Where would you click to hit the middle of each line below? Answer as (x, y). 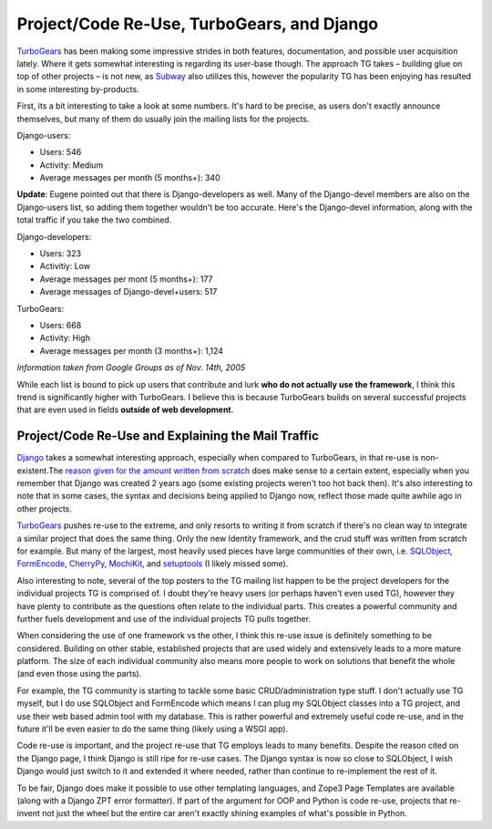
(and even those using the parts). (79, 674)
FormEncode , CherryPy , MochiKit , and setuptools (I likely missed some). (153, 564)
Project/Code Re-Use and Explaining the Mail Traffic (168, 436)
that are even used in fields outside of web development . (125, 409)
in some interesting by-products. (78, 89)
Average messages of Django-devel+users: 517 (128, 292)
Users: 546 (61, 152)
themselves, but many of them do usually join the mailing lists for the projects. (163, 119)
